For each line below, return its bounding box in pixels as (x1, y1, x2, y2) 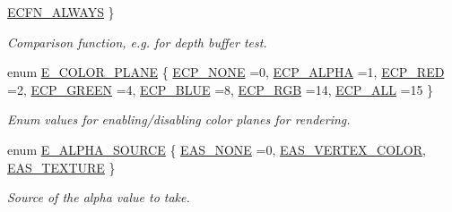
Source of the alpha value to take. (7, 188, 190, 207)
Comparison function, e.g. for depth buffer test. (7, 32, 267, 51)
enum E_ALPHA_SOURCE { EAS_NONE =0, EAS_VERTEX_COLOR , (7, 140, 426, 158)
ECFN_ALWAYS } (7, 3, 115, 21)
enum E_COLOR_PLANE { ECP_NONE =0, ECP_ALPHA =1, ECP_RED (7, 63, 445, 81)
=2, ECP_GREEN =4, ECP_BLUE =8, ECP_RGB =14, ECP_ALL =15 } (7, 80, 434, 98)
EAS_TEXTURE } (7, 157, 116, 176)
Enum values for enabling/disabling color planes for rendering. (7, 110, 351, 129)
